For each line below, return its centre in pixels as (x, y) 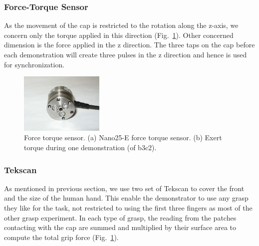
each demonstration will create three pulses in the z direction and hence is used (126, 54)
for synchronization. (34, 64)
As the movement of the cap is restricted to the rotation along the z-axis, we (121, 25)
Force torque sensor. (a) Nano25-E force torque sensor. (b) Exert (123, 137)
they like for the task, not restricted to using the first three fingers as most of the (128, 208)
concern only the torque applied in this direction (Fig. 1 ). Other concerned (119, 35)
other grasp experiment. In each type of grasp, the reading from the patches (120, 217)
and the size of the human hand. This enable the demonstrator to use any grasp (126, 198)
